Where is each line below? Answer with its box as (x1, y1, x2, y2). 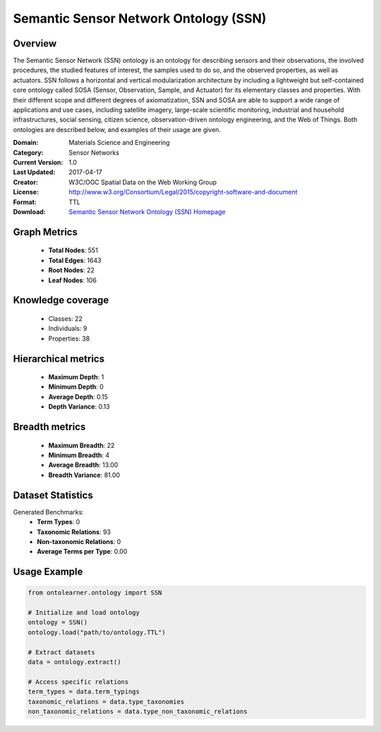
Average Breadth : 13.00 (48, 461, 119, 469)
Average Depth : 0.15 (48, 392, 109, 401)
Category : (13, 148, 44, 157)
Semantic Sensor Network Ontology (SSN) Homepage (68, 207, 226, 216)
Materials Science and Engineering (68, 138, 170, 147)
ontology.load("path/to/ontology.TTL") (28, 628, 166, 636)
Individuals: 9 (48, 324, 87, 333)
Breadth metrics (13, 421, 86, 433)
